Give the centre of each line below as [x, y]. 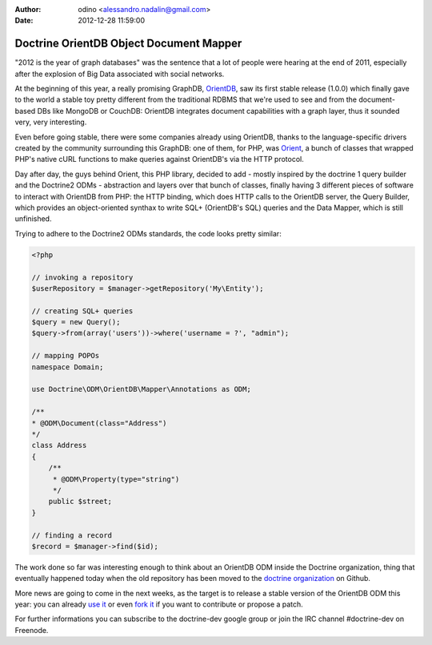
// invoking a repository [82, 277]
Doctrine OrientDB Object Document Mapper [128, 44]
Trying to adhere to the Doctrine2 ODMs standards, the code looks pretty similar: [148, 233]
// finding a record [72, 535]
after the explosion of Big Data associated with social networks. [120, 74]
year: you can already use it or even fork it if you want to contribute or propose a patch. [159, 604]
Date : [24, 21]
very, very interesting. [51, 122]
